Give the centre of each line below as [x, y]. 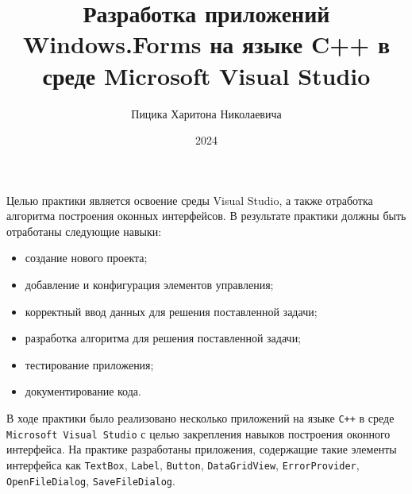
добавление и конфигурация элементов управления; [149, 285]
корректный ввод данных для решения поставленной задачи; [171, 311]
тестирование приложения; [89, 364]
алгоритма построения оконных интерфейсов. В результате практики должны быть [206, 216]
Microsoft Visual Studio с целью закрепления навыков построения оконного [198, 433]
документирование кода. [83, 391]
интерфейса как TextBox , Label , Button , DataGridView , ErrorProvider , [183, 464]
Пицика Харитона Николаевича [206, 113]
